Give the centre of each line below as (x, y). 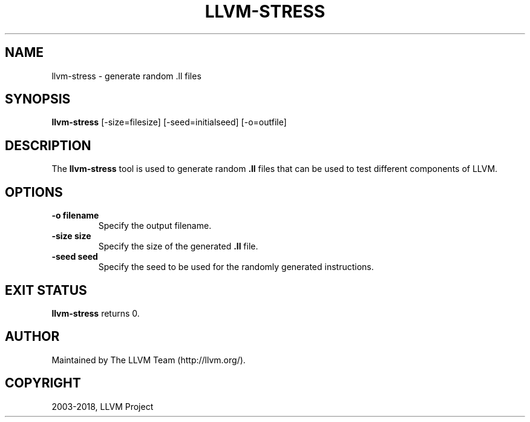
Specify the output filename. (155, 226)
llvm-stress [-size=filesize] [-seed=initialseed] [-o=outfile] (169, 122)
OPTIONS (34, 192)
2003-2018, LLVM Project (103, 406)
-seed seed (75, 257)
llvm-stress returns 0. (96, 313)
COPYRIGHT (43, 383)
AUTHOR (32, 337)
